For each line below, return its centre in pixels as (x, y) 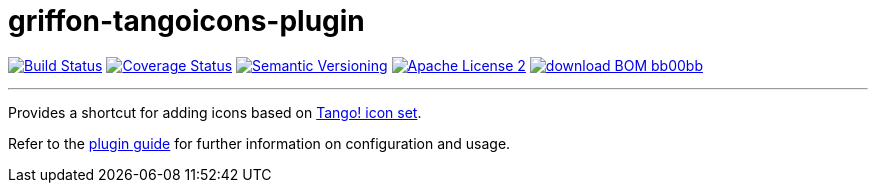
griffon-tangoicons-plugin (186, 21)
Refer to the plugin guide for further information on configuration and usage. (259, 143)
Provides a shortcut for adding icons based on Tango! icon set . (215, 112)
